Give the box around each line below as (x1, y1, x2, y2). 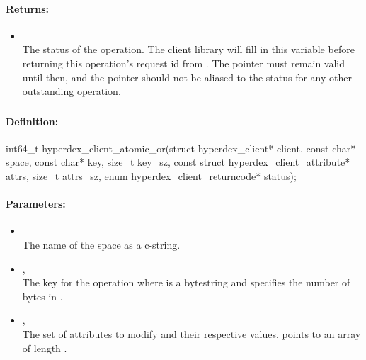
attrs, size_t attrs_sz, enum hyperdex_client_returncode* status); (6, 169, 297, 184)
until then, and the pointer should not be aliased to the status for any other (22, 69, 352, 84)
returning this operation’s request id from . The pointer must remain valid (22, 55, 345, 70)
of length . (22, 340, 67, 355)
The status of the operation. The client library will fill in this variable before (22, 42, 355, 57)
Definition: (6, 113, 59, 128)
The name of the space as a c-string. (22, 237, 181, 252)
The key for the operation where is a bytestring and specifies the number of (22, 275, 350, 290)
